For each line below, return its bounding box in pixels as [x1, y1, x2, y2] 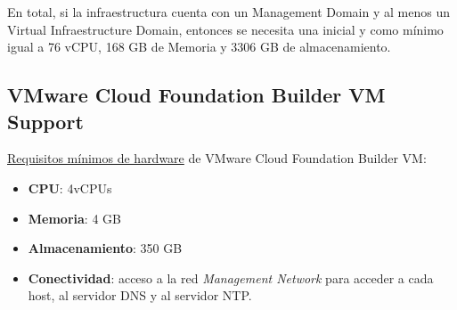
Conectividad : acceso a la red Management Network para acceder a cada [28, 268, 434, 287]
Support [7, 107, 84, 135]
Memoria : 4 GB [28, 208, 121, 227]
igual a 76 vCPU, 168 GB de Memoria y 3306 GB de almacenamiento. [7, 37, 391, 56]
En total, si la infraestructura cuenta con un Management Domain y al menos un [7, 3, 450, 20]
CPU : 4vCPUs [28, 178, 112, 197]
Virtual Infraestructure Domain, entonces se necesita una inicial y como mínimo [7, 20, 444, 38]
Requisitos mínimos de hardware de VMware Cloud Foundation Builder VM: [7, 149, 427, 167]
